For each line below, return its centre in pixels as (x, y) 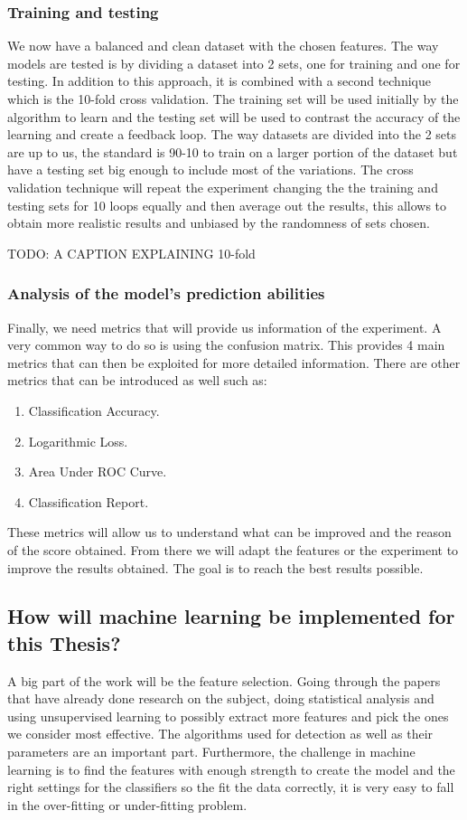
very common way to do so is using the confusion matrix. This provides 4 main (226, 345)
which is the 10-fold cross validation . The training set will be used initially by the (233, 99)
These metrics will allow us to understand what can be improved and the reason (229, 532)
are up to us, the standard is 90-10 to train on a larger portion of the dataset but (233, 151)
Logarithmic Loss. (78, 441)
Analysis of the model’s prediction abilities (166, 293)
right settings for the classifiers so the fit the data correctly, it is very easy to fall (231, 787)
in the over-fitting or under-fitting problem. (127, 804)
